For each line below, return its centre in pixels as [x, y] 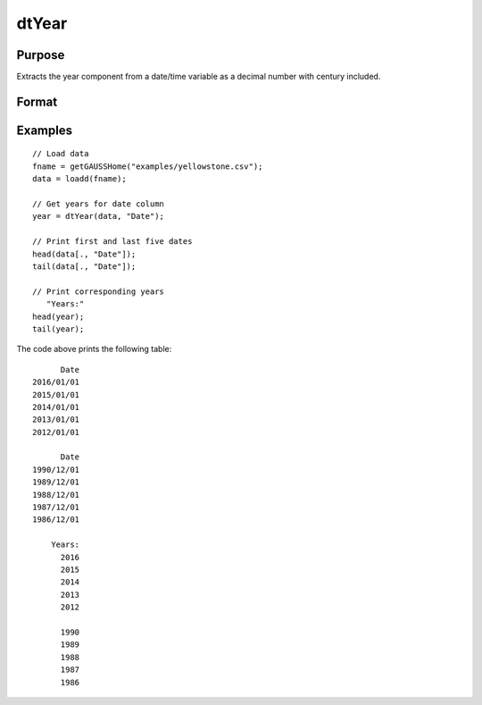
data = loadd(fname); [79, 179]
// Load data [61, 154]
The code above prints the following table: [94, 349]
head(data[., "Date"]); [84, 254]
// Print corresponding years [99, 291]
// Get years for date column [99, 204]
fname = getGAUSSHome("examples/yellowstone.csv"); [148, 166]
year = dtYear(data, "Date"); [99, 216]
